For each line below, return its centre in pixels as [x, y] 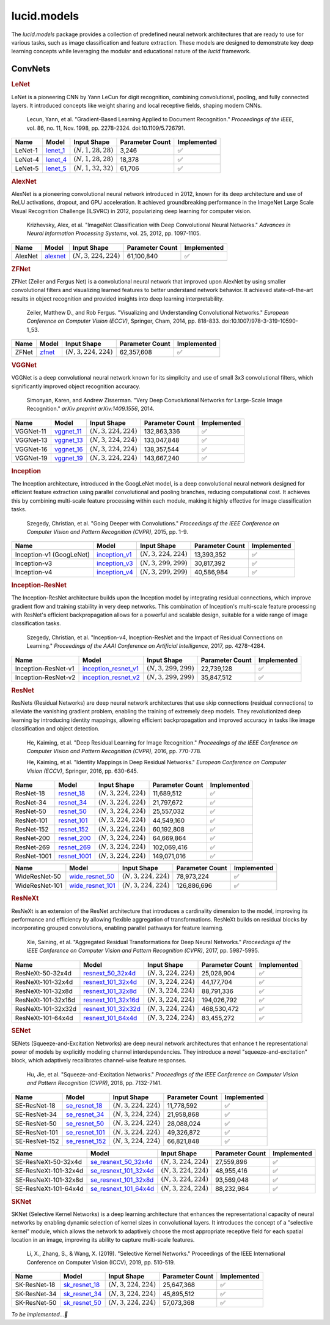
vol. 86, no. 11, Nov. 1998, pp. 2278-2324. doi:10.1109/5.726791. [106, 128]
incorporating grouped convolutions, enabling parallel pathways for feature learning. [118, 928]
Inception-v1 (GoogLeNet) [52, 554]
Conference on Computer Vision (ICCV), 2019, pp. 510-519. [101, 1262]
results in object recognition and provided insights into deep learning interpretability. [118, 298]
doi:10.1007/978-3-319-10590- [260, 321]
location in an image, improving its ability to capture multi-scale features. [103, 1239]
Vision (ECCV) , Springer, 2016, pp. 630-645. [82, 771]
